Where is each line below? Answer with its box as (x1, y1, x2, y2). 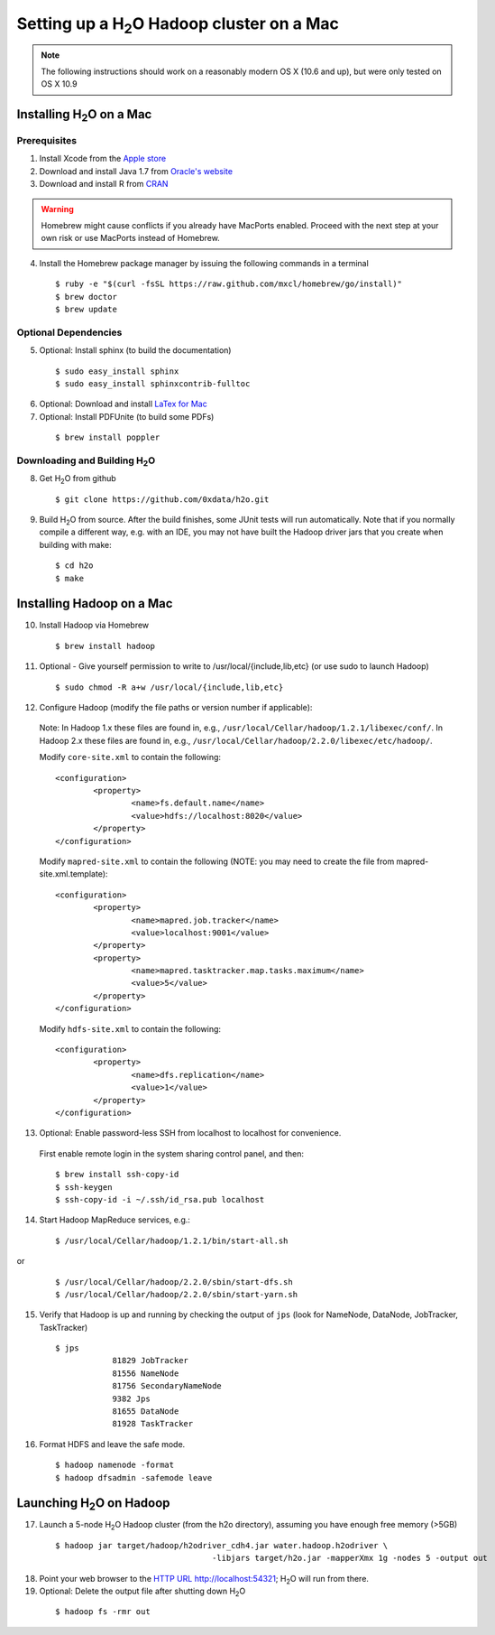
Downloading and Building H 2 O (16, 454, 156, 469)
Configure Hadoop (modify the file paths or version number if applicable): (39, 702, 313, 713)
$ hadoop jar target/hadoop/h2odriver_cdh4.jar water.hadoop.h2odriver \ (55, 1540, 389, 1550)
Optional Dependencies (16, 326, 123, 339)
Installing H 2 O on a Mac (16, 107, 152, 125)
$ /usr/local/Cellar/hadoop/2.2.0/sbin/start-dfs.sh (55, 1277, 293, 1287)
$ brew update (55, 304, 117, 314)
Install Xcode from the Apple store (39, 153, 167, 164)
